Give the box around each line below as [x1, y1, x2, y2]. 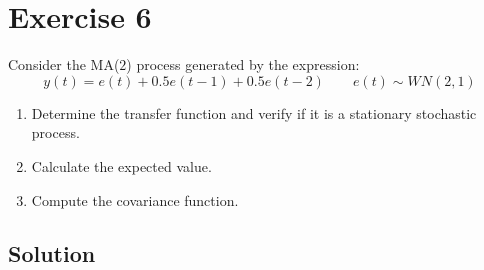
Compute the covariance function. [31, 189, 239, 210]
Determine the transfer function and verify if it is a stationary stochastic [31, 102, 477, 123]
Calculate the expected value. [31, 155, 212, 176]
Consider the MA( [8, 54, 120, 75]
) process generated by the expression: [126, 54, 360, 75]
